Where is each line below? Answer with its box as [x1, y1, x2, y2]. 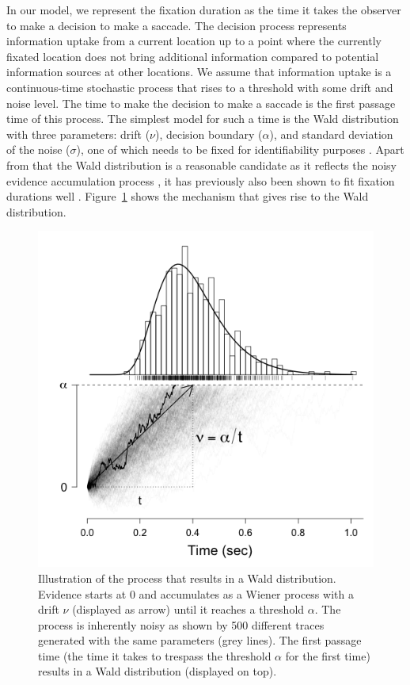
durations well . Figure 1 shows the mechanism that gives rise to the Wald [6, 188, 369, 205]
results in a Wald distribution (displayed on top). [38, 663, 277, 679]
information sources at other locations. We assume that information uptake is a [6, 63, 392, 80]
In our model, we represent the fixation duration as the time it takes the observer [6, 2, 401, 17]
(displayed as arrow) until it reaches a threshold [72, 601, 305, 618]
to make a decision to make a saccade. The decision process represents [6, 17, 347, 33]
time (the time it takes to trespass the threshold [38, 647, 271, 664]
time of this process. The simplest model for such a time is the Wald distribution [6, 110, 399, 127]
